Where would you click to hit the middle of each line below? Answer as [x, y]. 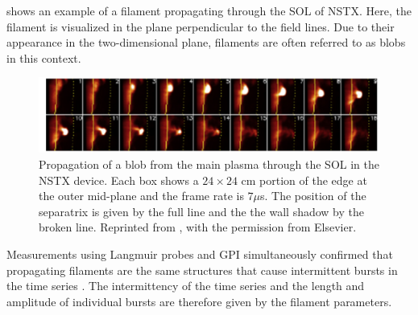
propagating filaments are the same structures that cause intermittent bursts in [202, 270]
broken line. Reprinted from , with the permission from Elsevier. [198, 227]
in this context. [44, 57]
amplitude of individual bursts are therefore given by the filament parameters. [199, 301]
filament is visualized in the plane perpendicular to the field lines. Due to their [201, 26]
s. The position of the [313, 196]
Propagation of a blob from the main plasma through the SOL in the [209, 164]
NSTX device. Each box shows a [119, 180]
